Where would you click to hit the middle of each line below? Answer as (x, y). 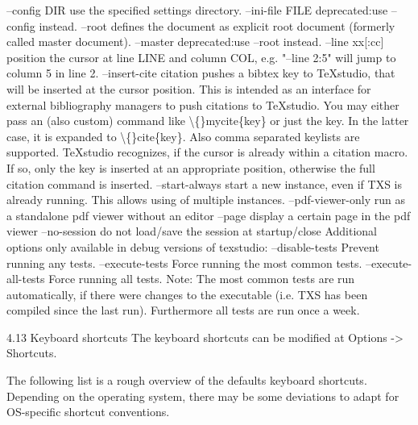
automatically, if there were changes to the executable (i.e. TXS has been (187, 294)
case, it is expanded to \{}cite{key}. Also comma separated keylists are (183, 136)
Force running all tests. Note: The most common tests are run (202, 279)
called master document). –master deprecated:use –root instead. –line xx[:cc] (195, 42)
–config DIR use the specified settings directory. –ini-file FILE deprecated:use (197, 10)
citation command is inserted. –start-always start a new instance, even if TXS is (204, 183)
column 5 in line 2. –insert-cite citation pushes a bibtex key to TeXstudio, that (201, 73)
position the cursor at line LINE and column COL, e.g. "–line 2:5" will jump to (201, 57)
